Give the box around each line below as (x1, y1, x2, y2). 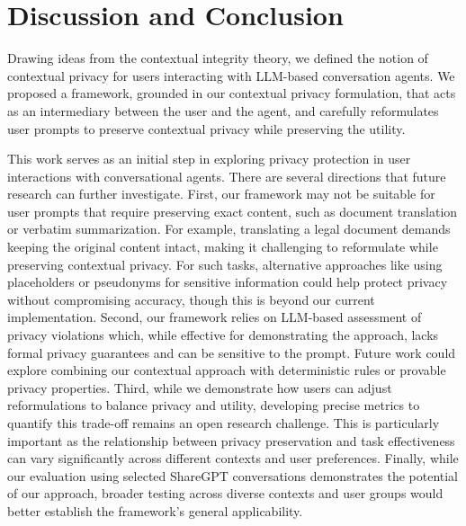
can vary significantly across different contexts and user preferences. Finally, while (7, 449, 459, 468)
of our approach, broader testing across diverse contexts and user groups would (7, 484, 444, 503)
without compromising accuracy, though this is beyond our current (7, 290, 375, 308)
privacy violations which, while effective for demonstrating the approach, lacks (7, 325, 439, 344)
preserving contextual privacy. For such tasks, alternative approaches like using (7, 254, 443, 273)
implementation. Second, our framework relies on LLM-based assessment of (7, 308, 422, 326)
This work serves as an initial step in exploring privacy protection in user (7, 149, 411, 168)
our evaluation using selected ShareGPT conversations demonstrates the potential (7, 466, 459, 485)
